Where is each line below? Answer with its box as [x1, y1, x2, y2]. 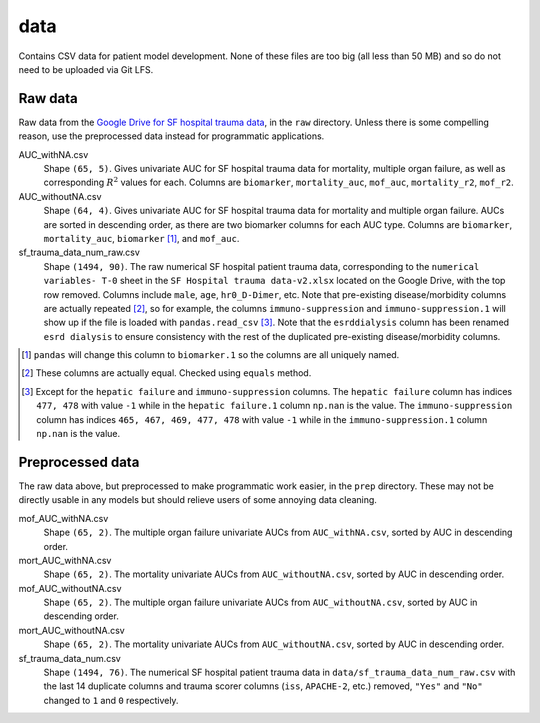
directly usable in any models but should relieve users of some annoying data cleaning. [18, 494, 377, 506]
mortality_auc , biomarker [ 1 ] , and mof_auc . [43, 232, 240, 244]
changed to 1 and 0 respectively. [43, 694, 179, 706]
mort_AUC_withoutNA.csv [18, 624, 125, 636]
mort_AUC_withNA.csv [18, 554, 112, 566]
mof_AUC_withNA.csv [18, 512, 109, 524]
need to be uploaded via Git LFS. [18, 63, 154, 75]
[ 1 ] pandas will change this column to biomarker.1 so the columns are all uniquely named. [21, 349, 400, 361]
